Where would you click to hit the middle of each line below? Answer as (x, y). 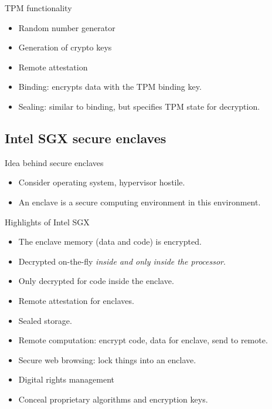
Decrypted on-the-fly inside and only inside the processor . (122, 261)
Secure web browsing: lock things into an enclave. (107, 359)
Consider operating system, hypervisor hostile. (102, 182)
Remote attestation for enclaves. (76, 300)
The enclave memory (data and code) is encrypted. (110, 241)
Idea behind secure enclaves (54, 162)
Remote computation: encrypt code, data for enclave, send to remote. (143, 340)
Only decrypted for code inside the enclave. (96, 281)
